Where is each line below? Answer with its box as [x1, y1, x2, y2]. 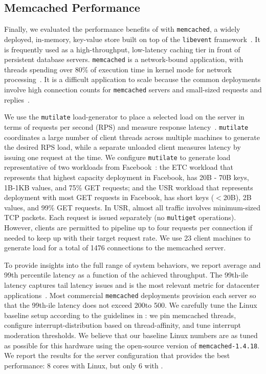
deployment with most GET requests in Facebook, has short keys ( [4, 192, 214, 203]
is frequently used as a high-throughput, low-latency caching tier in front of [4, 44, 240, 54]
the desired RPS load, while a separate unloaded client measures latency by [4, 142, 241, 152]
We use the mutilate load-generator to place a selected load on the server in [4, 111, 245, 122]
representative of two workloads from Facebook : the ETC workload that [4, 162, 233, 172]
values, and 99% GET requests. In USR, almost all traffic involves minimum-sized [4, 202, 261, 212]
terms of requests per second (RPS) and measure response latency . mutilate [4, 121, 249, 132]
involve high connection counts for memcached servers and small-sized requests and [4, 84, 262, 94]
